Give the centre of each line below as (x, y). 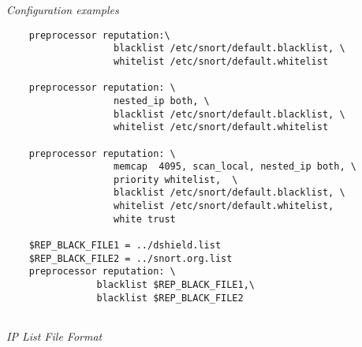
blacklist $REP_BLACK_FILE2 (170, 298)
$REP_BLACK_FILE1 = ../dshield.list (125, 246)
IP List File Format (54, 336)
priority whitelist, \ (176, 179)
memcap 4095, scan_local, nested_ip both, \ (235, 167)
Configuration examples (63, 9)
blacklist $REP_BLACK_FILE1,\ (175, 285)
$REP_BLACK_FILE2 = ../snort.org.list (131, 258)
